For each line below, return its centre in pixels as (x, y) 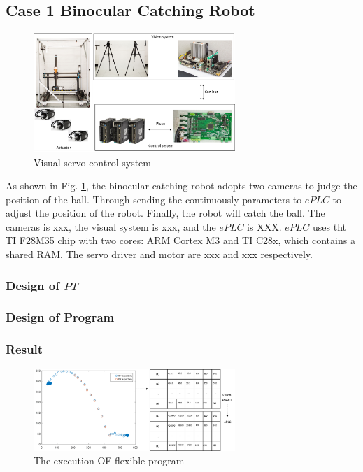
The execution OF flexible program (109, 460)
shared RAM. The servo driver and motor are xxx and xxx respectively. (159, 254)
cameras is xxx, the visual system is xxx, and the (111, 226)
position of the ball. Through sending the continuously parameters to (154, 199)
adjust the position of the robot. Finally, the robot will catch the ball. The (165, 213)
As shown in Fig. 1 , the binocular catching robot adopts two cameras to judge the (181, 186)
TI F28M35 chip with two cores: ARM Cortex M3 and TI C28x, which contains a (180, 240)
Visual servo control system (92, 162)
